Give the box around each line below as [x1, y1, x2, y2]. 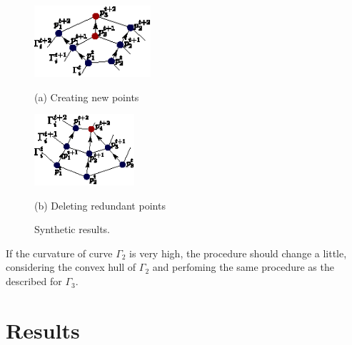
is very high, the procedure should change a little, [129, 245, 347, 260]
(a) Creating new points [34, 89, 139, 104]
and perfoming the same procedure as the [152, 259, 334, 274]
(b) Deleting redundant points [34, 197, 166, 212]
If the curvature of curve [6, 245, 113, 260]
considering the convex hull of [6, 259, 136, 274]
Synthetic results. [34, 222, 110, 237]
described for [6, 274, 62, 289]
